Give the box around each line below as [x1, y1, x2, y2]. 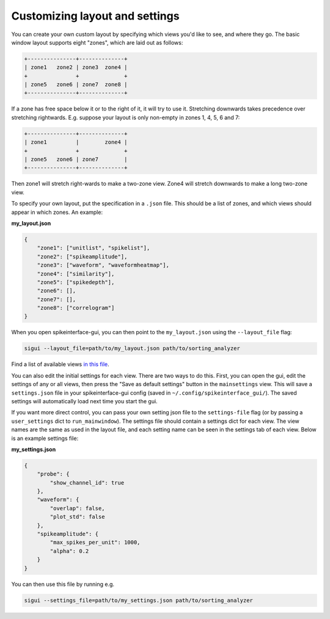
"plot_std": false [50, 513, 105, 521]
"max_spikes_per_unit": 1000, [50, 539, 141, 546]
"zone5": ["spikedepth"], [37, 279, 115, 285]
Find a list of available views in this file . [11, 361, 109, 368]
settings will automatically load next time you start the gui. [11, 397, 158, 405]
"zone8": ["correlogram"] [37, 304, 115, 312]
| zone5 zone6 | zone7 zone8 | [24, 81, 128, 88]
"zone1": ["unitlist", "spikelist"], [37, 244, 150, 252]
